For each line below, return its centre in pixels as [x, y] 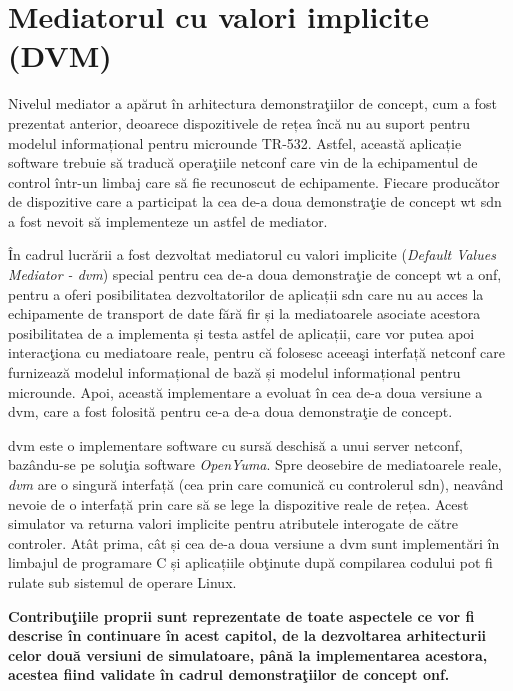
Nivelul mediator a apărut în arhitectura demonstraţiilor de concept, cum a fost [252, 103]
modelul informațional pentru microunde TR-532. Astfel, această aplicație [235, 142]
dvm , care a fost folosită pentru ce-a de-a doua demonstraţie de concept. [230, 411]
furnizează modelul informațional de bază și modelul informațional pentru [234, 372]
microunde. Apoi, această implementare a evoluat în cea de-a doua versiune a [245, 391]
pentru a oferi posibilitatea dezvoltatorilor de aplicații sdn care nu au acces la [246, 293]
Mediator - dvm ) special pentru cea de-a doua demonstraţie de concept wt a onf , [255, 274]
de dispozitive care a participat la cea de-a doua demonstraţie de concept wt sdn [255, 201]
